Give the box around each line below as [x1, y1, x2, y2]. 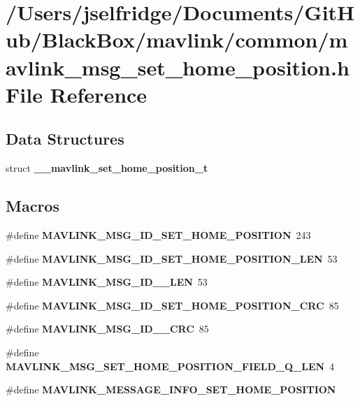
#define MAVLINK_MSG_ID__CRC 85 [6, 321, 209, 336]
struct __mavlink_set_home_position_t [6, 161, 208, 175]
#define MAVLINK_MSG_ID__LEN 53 [6, 275, 208, 289]
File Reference [6, 80, 147, 108]
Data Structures [6, 128, 124, 150]
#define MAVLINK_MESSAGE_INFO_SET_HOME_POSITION [6, 382, 336, 397]
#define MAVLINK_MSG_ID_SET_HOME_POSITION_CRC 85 [6, 298, 339, 312]
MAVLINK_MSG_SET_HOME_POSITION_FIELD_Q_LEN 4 [6, 358, 335, 373]
